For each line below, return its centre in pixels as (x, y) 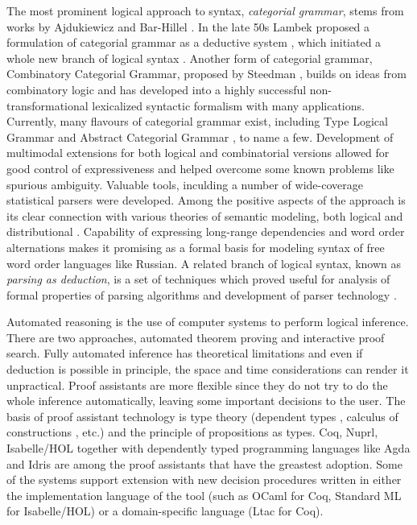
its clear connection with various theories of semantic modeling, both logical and (205, 215)
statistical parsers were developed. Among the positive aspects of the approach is (206, 200)
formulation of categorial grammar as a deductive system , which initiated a (194, 42)
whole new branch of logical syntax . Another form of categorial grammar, (190, 58)
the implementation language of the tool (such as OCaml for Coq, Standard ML (204, 495)
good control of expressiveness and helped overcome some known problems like (200, 168)
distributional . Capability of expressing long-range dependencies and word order (206, 231)
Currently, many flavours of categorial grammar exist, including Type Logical (197, 121)
